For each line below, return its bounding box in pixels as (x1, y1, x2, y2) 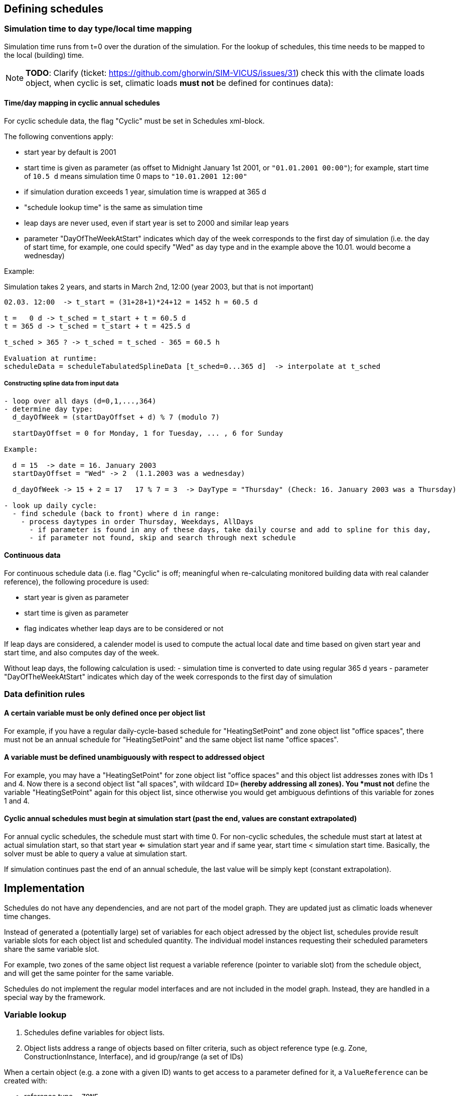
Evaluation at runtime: (4, 354, 97, 363)
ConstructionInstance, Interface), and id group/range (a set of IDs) (24, 1052, 243, 1061)
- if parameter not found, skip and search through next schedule (29, 533, 296, 542)
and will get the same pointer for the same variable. (4, 968, 174, 977)
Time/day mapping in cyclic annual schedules (4, 98, 160, 108)
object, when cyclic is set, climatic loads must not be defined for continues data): (26, 77, 334, 88)
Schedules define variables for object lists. (24, 1028, 165, 1037)
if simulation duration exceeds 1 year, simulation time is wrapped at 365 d (24, 187, 266, 196)
